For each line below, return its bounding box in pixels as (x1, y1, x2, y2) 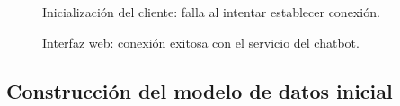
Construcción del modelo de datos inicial (6, 76, 393, 104)
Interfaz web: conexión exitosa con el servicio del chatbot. (42, 32, 360, 51)
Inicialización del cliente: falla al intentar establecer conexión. (42, 3, 380, 21)
